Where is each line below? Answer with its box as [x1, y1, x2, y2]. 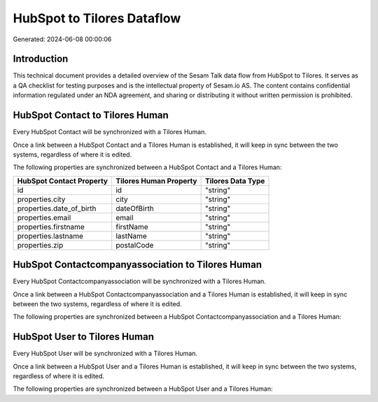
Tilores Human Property [115, 175, 197, 185]
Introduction [13, 53, 69, 65]
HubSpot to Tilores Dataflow [13, 10, 181, 26]
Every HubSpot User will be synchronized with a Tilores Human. [13, 350, 197, 358]
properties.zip [17, 240, 64, 250]
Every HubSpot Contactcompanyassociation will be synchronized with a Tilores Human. [13, 277, 266, 286]
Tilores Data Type [204, 175, 265, 185]
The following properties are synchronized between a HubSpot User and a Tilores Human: [13, 385, 273, 393]
